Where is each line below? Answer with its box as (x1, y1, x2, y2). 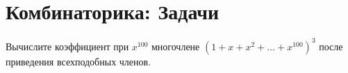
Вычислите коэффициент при (6, 39, 129, 53)
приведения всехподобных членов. (6, 54, 151, 68)
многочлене (151, 39, 200, 53)
